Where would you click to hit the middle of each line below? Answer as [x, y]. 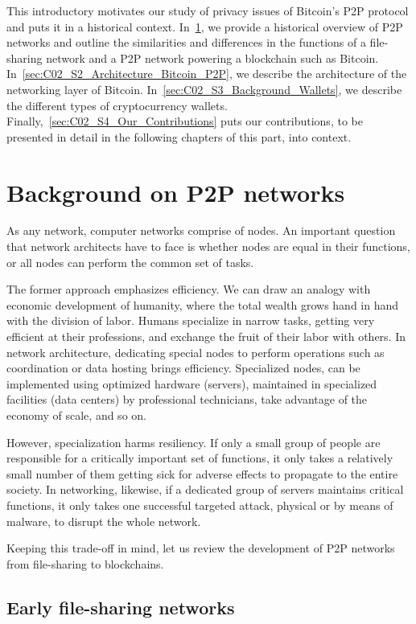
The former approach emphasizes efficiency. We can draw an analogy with [189, 289]
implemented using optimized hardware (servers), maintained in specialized [192, 383]
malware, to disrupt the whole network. [104, 521]
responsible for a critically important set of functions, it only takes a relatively [200, 458]
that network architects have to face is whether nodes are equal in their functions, [208, 246]
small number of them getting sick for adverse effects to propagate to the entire [202, 473]
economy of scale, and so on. [76, 415]
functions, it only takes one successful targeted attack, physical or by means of [200, 505]
